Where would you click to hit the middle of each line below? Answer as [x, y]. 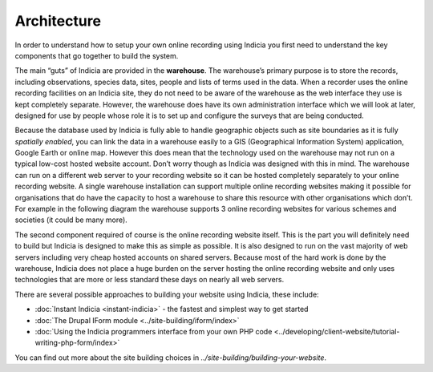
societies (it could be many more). [71, 220]
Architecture [58, 21]
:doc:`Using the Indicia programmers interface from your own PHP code [154, 331]
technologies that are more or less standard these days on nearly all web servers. [150, 280]
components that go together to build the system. [97, 55]
